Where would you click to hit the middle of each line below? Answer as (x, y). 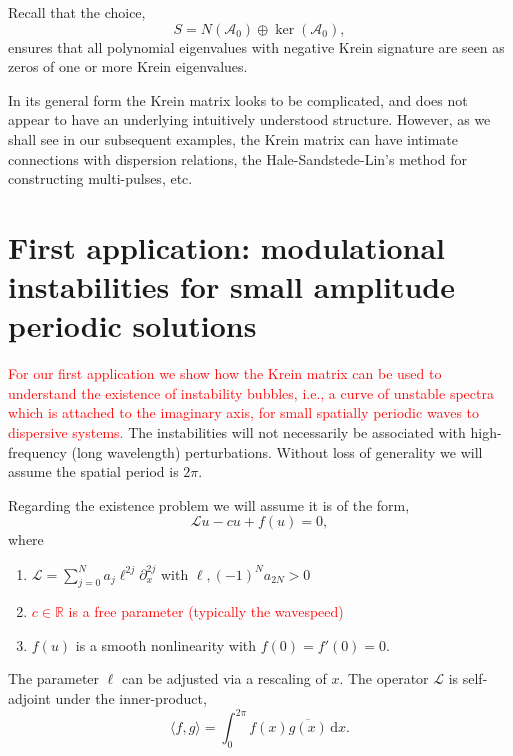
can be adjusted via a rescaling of (224, 678)
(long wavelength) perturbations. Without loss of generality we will (277, 451)
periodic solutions (132, 325)
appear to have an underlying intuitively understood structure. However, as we (249, 119)
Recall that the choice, (77, 12)
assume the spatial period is (93, 471)
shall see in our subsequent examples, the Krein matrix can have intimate (233, 138)
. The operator (384, 678)
